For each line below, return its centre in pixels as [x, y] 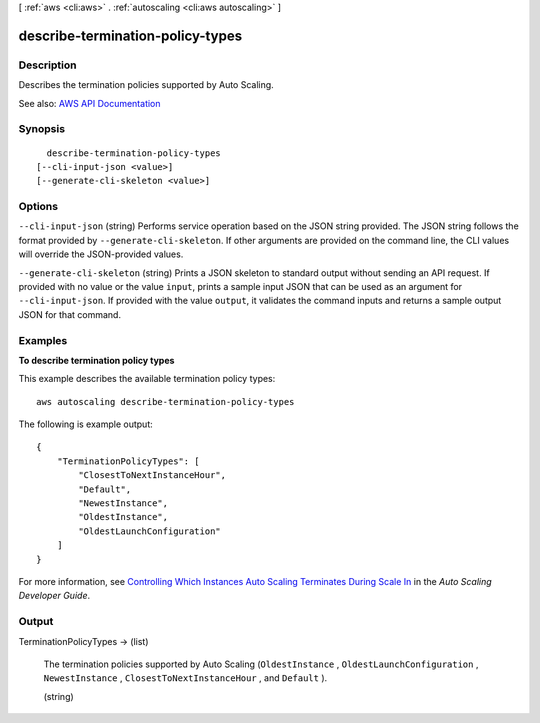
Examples [43, 340]
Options [38, 207]
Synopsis [41, 129]
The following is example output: [86, 424]
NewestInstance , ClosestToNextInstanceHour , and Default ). [185, 678]
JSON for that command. [70, 314]
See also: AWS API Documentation [89, 103]
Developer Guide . [54, 596]
